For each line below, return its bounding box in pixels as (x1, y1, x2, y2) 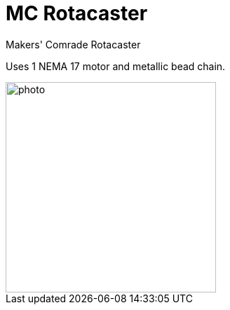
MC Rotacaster (6, 1, 148, 25)
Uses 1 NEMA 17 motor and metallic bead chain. (6, 60, 226, 72)
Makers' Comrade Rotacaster (6, 38, 141, 50)
